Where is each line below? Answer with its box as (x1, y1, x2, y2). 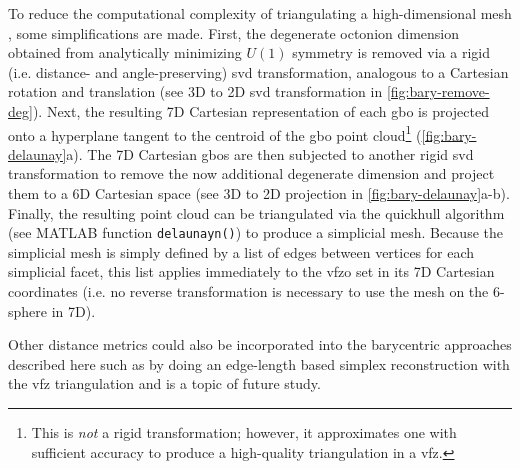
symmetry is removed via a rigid (292, 42, 490, 63)
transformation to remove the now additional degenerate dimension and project (8, 163, 495, 184)
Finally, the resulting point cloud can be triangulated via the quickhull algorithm (8, 202, 505, 223)
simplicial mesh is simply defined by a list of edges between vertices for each (8, 241, 475, 262)
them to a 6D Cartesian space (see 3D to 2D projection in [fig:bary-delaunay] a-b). (8, 183, 510, 203)
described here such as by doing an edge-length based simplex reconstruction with (8, 353, 510, 374)
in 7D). (51, 300, 96, 321)
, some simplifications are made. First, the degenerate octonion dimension (8, 22, 460, 43)
